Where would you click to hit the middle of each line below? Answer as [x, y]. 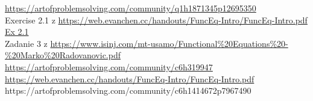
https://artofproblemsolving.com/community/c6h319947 [109, 66]
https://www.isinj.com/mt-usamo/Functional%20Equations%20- [169, 43]
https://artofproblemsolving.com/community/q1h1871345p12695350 [131, 8]
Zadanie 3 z [26, 43]
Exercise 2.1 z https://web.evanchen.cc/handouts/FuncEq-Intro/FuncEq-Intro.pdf [156, 20]
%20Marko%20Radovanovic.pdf [63, 55]
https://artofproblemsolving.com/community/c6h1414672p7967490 [128, 90]
